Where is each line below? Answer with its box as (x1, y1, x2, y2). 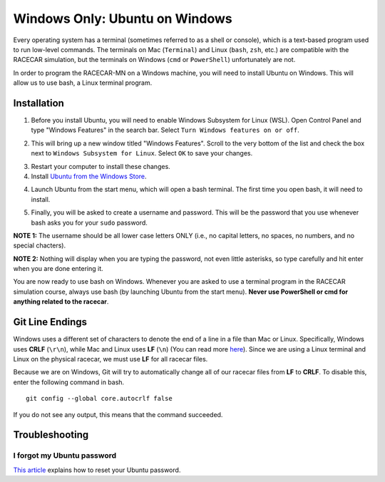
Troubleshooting (13, 429, 89, 441)
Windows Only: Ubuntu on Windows (13, 11, 232, 26)
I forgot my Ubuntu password (13, 451, 117, 461)
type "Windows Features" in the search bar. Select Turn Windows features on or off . (31, 125, 299, 135)
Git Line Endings (13, 316, 88, 328)
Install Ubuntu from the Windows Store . (31, 172, 147, 180)
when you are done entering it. (13, 265, 103, 273)
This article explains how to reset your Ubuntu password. (13, 466, 181, 474)
